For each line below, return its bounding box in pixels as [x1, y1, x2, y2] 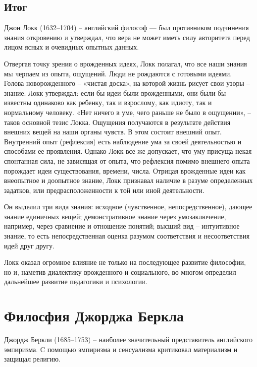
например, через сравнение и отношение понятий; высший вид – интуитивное [4, 221, 240, 231]
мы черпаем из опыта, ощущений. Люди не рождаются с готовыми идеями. [4, 68, 232, 78]
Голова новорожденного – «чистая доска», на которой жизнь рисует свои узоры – [4, 78, 250, 88]
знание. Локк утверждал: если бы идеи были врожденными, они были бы [4, 87, 226, 98]
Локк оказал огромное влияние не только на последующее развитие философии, [4, 257, 246, 267]
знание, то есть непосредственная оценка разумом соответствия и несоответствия [4, 231, 250, 241]
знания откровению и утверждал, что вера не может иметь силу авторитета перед [4, 32, 250, 42]
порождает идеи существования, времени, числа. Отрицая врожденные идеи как [4, 165, 246, 176]
